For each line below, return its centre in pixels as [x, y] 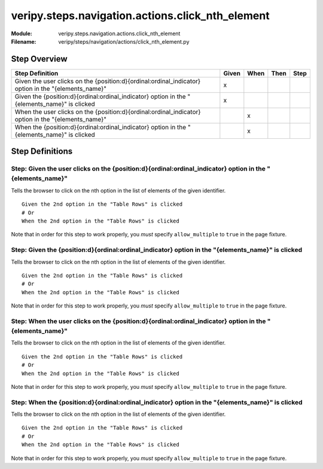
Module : [22, 33]
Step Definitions [42, 152]
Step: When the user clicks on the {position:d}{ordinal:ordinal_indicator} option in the [138, 321]
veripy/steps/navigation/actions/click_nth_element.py [124, 41]
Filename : [24, 41]
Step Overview [39, 59]
